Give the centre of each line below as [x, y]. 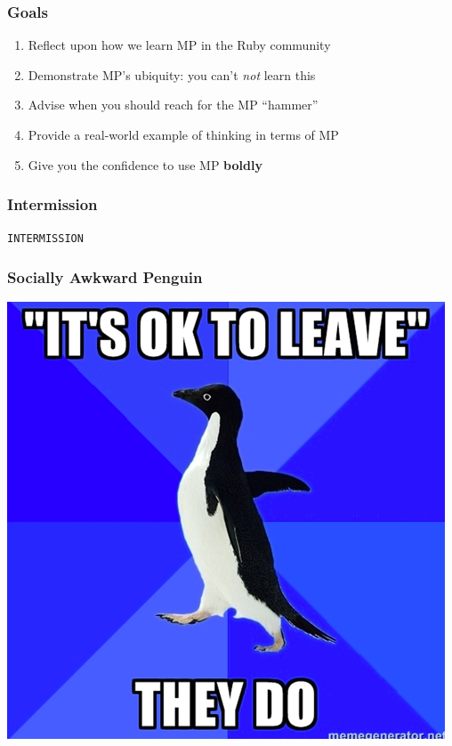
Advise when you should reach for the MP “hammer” [173, 105]
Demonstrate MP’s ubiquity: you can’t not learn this [172, 74]
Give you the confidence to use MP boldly [145, 164]
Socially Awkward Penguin [105, 276]
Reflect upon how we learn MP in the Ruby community [179, 45]
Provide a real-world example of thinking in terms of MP [183, 134]
